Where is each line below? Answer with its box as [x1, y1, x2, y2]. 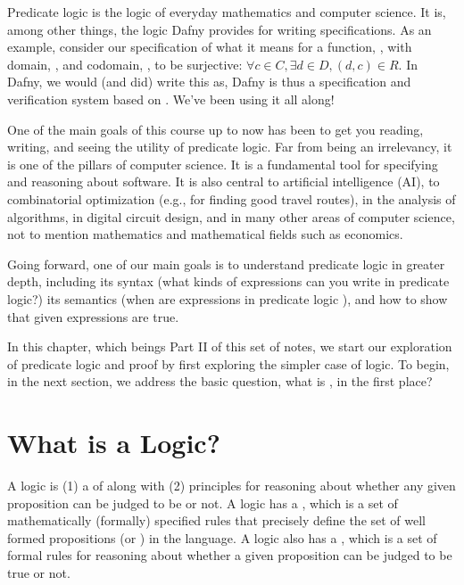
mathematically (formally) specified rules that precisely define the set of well [7, 511, 427, 530]
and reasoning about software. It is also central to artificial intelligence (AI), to [7, 172, 440, 191]
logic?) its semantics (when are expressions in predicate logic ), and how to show [7, 289, 448, 308]
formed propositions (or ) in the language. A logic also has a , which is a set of [7, 528, 437, 547]
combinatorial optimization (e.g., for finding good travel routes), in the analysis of [7, 189, 456, 208]
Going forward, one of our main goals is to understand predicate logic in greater [7, 254, 445, 273]
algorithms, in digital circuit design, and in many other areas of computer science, [7, 207, 455, 226]
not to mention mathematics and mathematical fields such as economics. [7, 225, 403, 243]
